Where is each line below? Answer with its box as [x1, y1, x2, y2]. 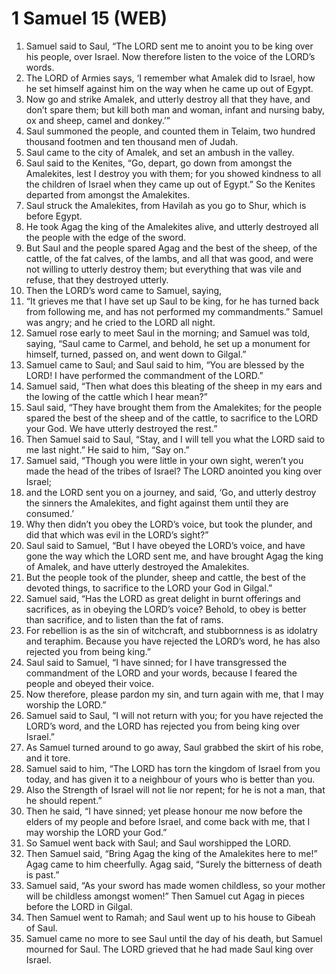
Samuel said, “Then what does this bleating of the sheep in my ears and [25, 380, 323, 392]
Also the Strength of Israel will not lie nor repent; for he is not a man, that [25, 783, 326, 796]
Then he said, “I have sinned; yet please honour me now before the [25, 805, 303, 817]
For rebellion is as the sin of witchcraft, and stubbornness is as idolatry [25, 624, 318, 636]
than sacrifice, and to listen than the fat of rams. [25, 613, 224, 626]
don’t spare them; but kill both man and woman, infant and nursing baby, [25, 103, 326, 116]
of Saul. [25, 922, 58, 934]
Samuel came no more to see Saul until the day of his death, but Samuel [25, 932, 323, 944]
